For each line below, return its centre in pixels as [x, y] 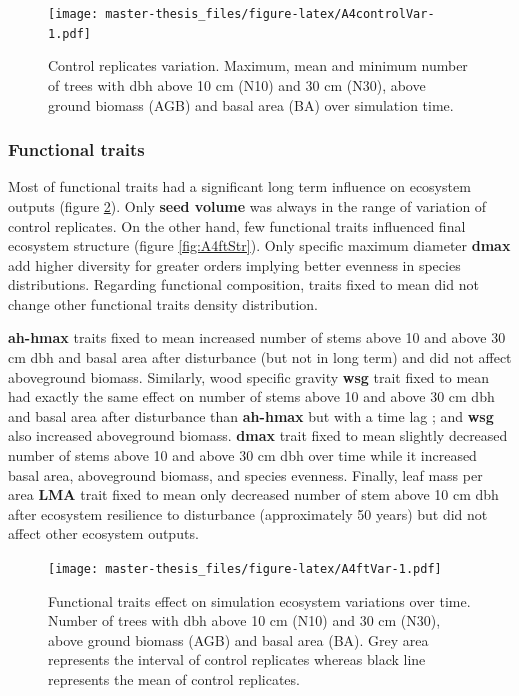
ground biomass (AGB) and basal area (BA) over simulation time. [251, 104]
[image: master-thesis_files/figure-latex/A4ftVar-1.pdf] [245, 569]
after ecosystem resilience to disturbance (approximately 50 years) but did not [248, 513]
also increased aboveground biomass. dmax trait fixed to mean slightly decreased [258, 435]
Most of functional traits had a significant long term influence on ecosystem [239, 186]
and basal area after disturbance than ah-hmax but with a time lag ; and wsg [251, 415]
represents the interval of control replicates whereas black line [237, 659]
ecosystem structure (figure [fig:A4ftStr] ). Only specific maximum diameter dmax [259, 245]
